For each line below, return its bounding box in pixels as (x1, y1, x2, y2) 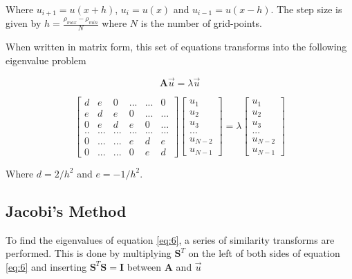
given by (6, 16, 41, 30)
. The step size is (270, 2, 342, 16)
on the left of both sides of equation (188, 246, 340, 260)
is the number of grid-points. (140, 16, 263, 30)
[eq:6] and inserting (6, 259, 87, 273)
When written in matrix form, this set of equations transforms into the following (6, 39, 347, 54)
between (127, 259, 162, 273)
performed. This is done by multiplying (6, 246, 172, 260)
